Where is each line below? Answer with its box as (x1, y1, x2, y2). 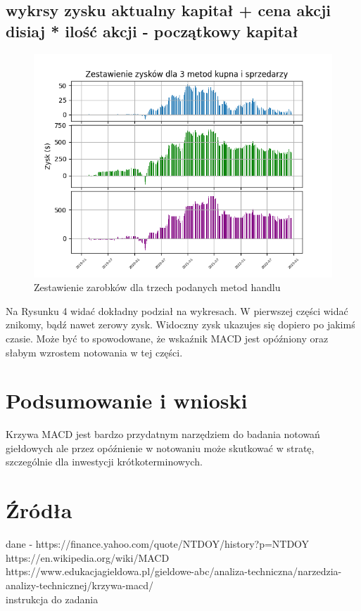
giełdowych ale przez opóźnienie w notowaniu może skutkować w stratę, (6, 440, 315, 455)
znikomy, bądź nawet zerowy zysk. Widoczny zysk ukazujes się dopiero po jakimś (6, 317, 355, 332)
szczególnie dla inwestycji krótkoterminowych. (6, 454, 203, 469)
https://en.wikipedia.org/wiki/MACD (6, 550, 170, 565)
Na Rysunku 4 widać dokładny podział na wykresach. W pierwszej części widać (6, 303, 348, 318)
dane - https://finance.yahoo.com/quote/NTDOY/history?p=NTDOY (6, 536, 310, 551)
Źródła (6, 496, 72, 525)
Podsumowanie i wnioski (6, 386, 248, 415)
